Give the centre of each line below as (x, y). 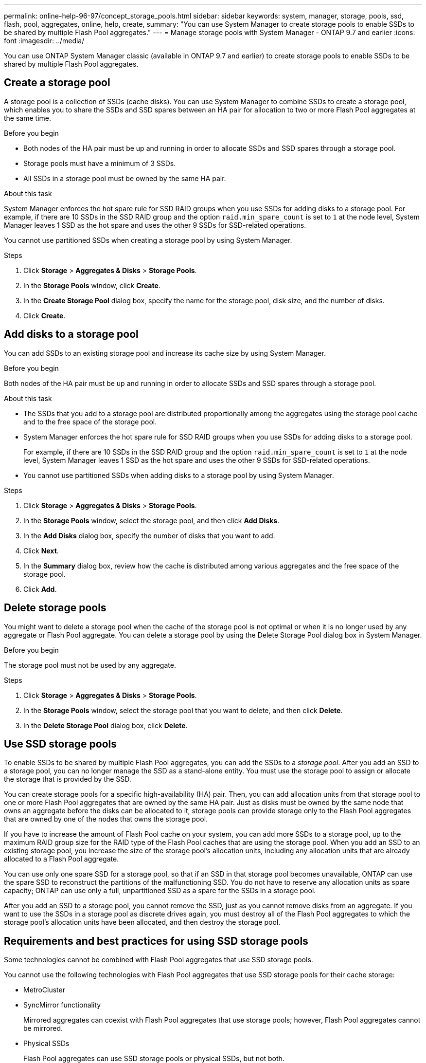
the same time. (28, 118)
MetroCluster (44, 990)
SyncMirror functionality (62, 1005)
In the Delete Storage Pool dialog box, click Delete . (106, 725)
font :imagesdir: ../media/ (44, 41)
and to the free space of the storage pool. (90, 422)
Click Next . (41, 550)
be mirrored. (43, 1028)
